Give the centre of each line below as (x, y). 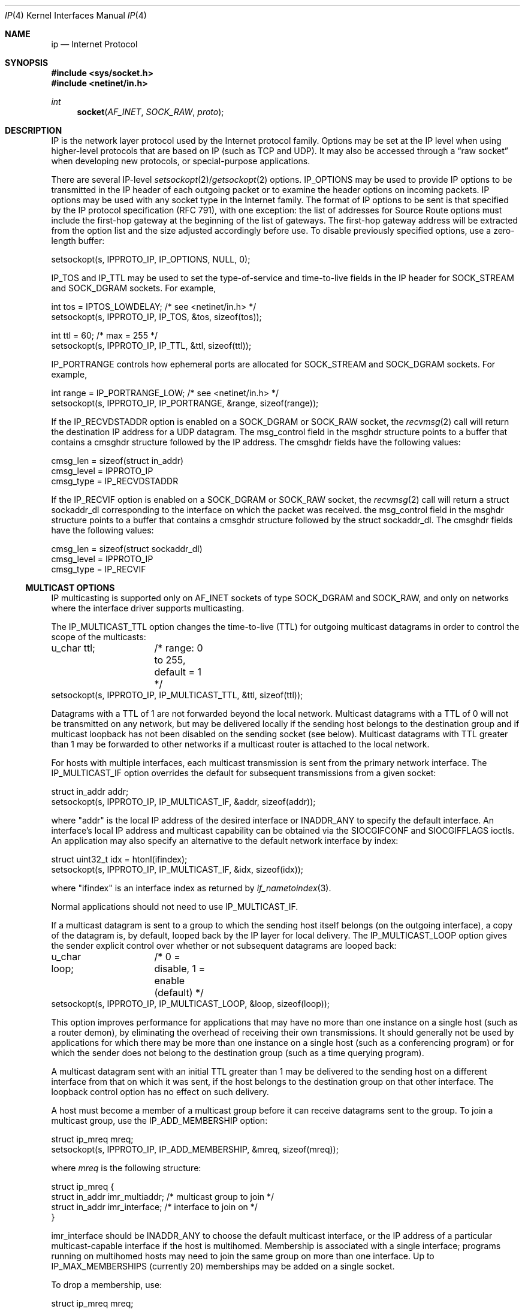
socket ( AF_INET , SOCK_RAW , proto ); (150, 112)
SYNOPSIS (27, 63)
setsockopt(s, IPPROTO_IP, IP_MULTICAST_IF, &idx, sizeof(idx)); (177, 869)
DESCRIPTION (34, 130)
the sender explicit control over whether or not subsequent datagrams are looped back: (224, 945)
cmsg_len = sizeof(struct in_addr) (117, 461)
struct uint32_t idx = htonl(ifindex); (119, 859)
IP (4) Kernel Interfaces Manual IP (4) (76, 15)
